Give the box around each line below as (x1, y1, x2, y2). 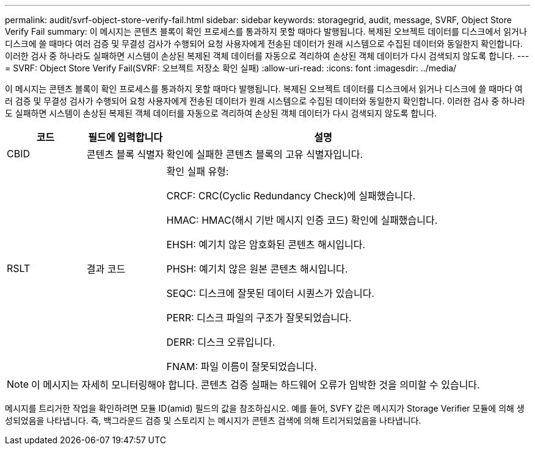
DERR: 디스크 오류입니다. (166, 336, 275, 348)
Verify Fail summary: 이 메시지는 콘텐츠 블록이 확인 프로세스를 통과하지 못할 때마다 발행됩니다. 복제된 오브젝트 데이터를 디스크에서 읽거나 (5, 26, 527, 37)
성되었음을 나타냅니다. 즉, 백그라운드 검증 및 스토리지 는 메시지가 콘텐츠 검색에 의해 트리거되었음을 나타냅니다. (5, 415, 421, 426)
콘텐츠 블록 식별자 (86, 148, 164, 160)
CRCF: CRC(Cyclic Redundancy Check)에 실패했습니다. (166, 190, 416, 202)
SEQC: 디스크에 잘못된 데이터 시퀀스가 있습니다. (166, 287, 374, 299)
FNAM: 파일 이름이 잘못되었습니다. (166, 360, 317, 373)
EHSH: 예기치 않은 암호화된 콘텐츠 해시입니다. (166, 238, 366, 251)
